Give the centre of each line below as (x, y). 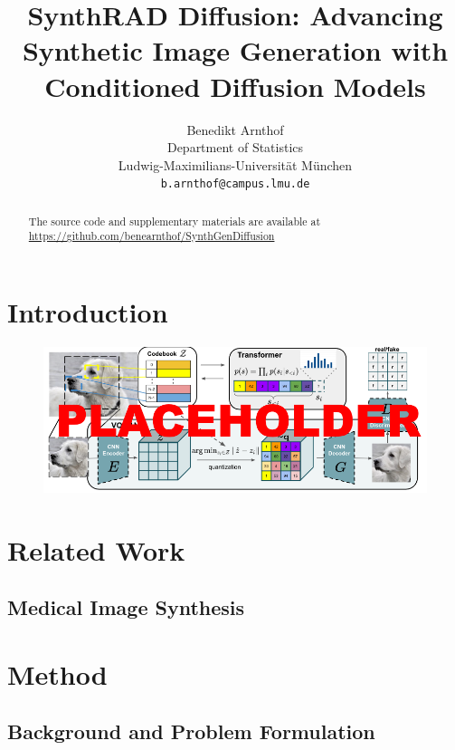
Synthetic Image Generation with (235, 50)
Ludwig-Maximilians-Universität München (235, 164)
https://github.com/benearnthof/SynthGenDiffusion (152, 236)
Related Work (96, 549)
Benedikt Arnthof (235, 129)
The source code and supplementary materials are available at (175, 221)
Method (57, 673)
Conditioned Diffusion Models (235, 86)
